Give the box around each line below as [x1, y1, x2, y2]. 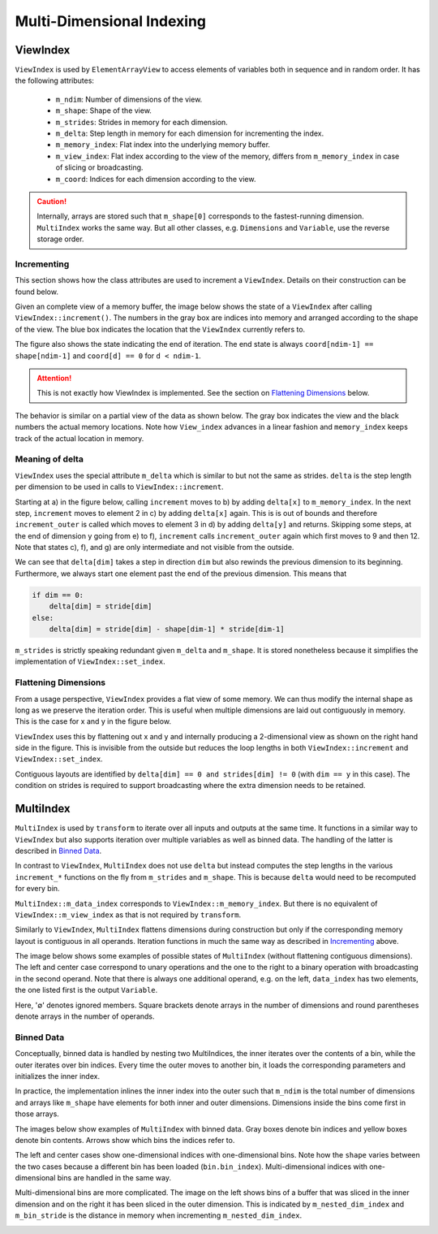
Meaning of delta [15, 453, 84, 465]
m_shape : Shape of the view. [55, 106, 152, 115]
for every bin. [15, 884, 60, 894]
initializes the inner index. [15, 1071, 101, 1080]
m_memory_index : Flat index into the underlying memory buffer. [55, 140, 271, 149]
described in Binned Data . [15, 846, 102, 855]
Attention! [36, 374, 72, 383]
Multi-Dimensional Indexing [15, 12, 207, 30]
